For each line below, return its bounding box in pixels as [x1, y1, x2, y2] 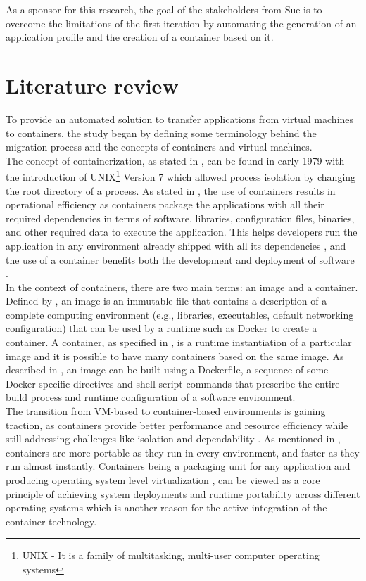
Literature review [6, 70, 179, 99]
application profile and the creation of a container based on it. [6, 30, 274, 44]
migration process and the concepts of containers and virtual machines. [6, 139, 313, 154]
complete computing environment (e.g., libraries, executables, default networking [6, 307, 354, 321]
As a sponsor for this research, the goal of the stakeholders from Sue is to [6, 2, 322, 16]
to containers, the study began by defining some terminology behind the [6, 125, 317, 140]
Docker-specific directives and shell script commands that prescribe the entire [6, 376, 340, 390]
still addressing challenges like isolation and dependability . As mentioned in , [6, 431, 341, 446]
